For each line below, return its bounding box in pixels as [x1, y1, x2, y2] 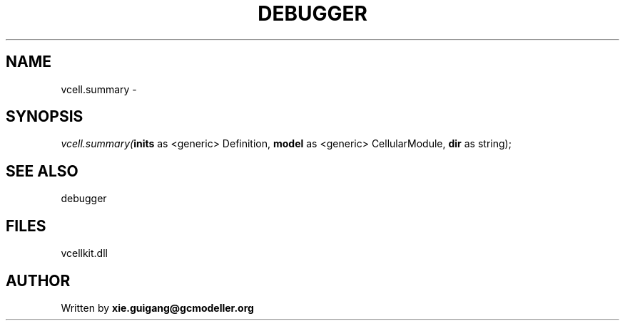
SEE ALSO [6, 162, 78, 180]
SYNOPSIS [6, 107, 83, 126]
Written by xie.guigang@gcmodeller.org [61, 301, 254, 314]
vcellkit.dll [61, 247, 108, 260]
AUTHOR [6, 271, 71, 290]
